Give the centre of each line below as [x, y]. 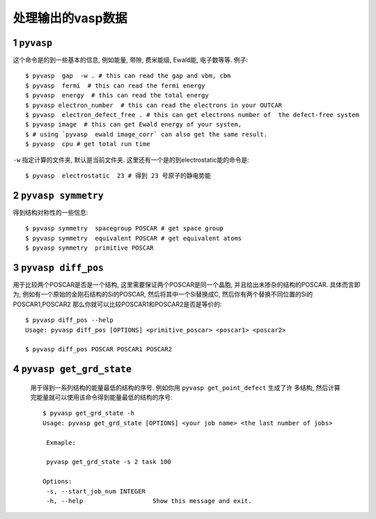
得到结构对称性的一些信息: [50, 212]
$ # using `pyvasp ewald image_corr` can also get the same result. [147, 134]
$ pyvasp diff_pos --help [70, 320]
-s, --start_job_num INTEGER [96, 491]
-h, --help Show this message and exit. [149, 501]
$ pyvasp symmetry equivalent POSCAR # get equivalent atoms [134, 238]
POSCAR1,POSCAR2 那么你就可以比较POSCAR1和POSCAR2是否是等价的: [117, 304]
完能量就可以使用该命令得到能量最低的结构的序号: [102, 397]
